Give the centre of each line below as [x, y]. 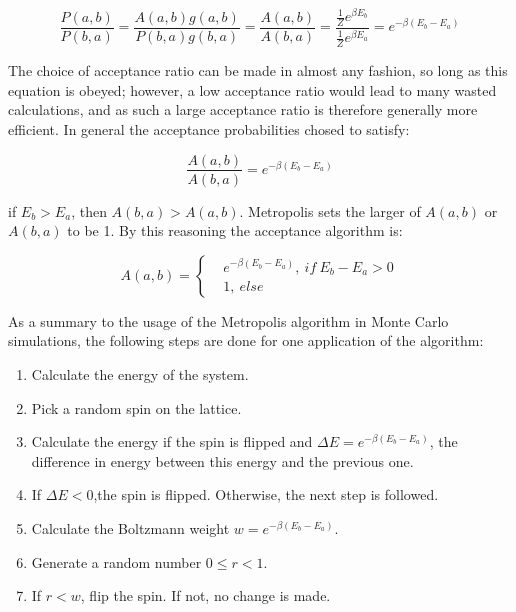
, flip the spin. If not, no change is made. [205, 595]
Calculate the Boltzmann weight [130, 527]
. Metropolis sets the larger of [330, 210]
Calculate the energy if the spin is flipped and [172, 441]
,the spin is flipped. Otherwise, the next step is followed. [266, 494]
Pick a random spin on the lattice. [136, 407]
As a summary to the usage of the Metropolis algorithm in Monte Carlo [228, 320]
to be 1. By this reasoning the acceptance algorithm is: [235, 230]
